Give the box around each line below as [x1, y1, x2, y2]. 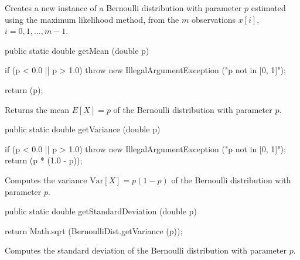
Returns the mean [5, 103, 69, 115]
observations [191, 13, 236, 25]
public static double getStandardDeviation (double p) [5, 205, 197, 217]
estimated [251, 2, 286, 13]
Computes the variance [5, 173, 87, 186]
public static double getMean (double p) [5, 44, 149, 56]
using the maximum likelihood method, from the [5, 13, 179, 25]
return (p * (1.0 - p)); [5, 154, 83, 166]
